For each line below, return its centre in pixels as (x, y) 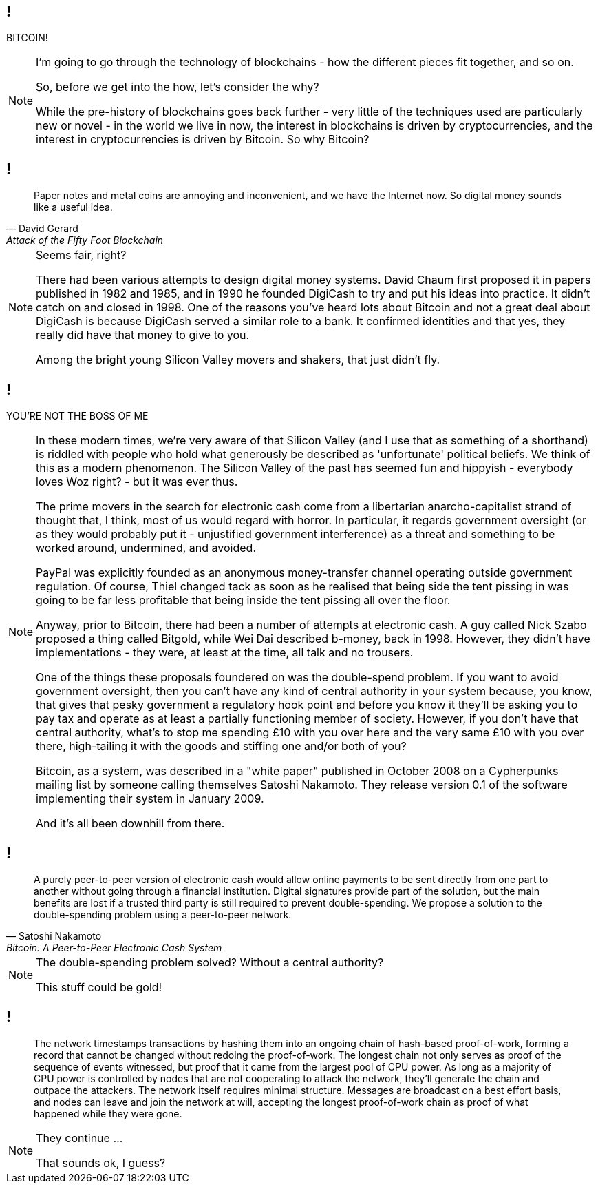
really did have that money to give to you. (143, 335)
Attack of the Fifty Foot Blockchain (85, 240)
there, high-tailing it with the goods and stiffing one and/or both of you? (221, 746)
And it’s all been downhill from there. (130, 824)
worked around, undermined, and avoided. (146, 548)
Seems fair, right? (81, 255)
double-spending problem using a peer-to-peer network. (163, 914)
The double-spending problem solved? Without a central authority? (210, 962)
